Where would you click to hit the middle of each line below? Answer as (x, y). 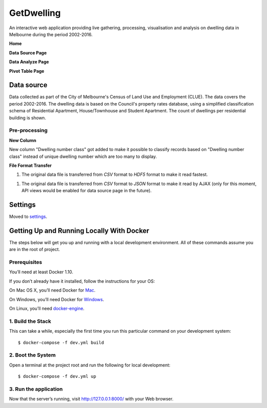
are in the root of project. (35, 250)
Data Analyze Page (29, 62)
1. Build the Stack (30, 321)
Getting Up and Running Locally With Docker (79, 230)
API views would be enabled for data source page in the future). (87, 191)
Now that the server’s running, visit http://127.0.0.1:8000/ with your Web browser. (91, 399)
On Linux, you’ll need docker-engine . (47, 308)
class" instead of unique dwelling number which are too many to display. (83, 156)
